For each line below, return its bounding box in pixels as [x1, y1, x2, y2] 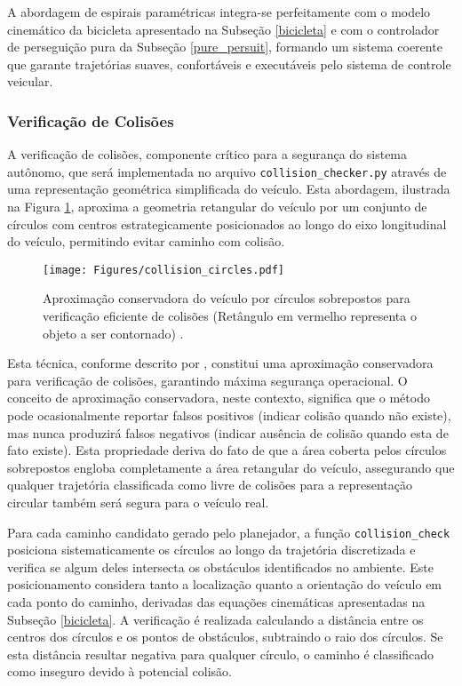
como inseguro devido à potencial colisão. [7, 662, 232, 681]
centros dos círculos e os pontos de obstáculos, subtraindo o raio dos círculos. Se [7, 627, 443, 646]
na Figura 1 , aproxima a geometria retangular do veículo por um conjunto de [7, 197, 427, 216]
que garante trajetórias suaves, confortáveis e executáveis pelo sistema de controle [7, 54, 451, 73]
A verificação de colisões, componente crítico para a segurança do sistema [7, 145, 408, 164]
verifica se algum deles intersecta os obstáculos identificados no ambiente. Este [7, 557, 434, 576]
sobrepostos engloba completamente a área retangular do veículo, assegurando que [7, 458, 455, 476]
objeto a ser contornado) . [43, 323, 184, 342]
